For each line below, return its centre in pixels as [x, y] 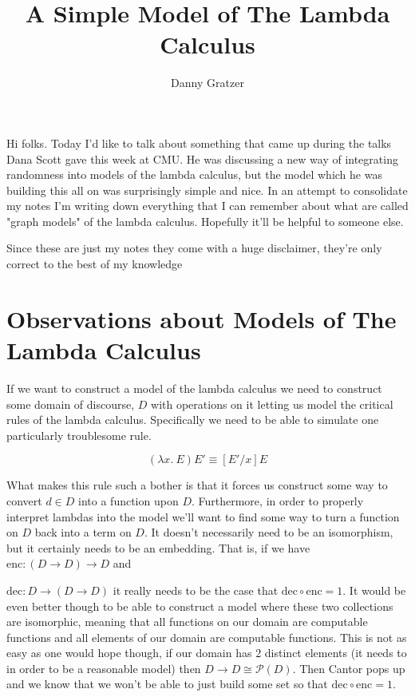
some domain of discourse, [71, 404]
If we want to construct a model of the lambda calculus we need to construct [194, 388]
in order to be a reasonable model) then [104, 668]
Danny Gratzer [207, 83]
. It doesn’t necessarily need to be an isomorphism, [269, 532]
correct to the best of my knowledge [95, 264]
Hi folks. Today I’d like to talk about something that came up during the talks [199, 143]
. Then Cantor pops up [349, 668]
